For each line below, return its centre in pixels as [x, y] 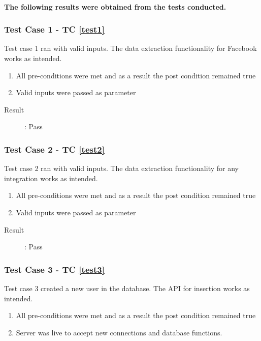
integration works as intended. [51, 178]
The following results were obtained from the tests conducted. [115, 6]
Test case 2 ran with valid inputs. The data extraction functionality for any [121, 168]
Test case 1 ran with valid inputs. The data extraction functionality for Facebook [130, 48]
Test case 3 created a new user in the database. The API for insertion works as [127, 288]
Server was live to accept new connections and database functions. [119, 332]
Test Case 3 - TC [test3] [54, 269]
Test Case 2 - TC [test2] [54, 149]
